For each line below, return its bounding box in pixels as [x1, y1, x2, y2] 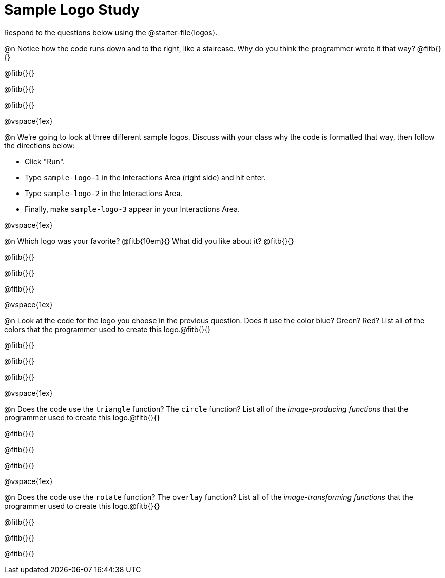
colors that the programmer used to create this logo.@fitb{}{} [4, 324, 211, 334]
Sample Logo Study [4, 1, 140, 18]
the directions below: [4, 141, 75, 150]
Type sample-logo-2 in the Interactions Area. [25, 188, 183, 198]
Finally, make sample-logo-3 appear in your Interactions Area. [25, 204, 240, 214]
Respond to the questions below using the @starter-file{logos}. [4, 28, 218, 37]
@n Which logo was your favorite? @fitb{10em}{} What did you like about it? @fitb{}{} [4, 236, 294, 245]
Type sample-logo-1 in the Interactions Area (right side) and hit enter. [25, 172, 266, 182]
